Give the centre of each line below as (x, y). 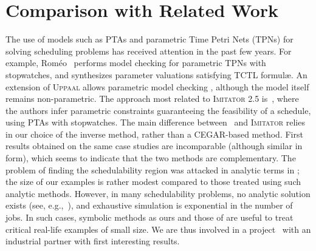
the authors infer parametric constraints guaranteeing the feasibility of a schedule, (158, 110)
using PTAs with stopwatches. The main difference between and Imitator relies (155, 122)
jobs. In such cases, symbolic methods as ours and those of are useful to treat (149, 217)
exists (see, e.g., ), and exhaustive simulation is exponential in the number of (149, 205)
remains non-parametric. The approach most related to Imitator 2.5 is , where (152, 99)
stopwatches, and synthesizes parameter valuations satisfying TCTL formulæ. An (156, 74)
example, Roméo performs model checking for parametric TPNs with (136, 63)
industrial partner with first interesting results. (93, 241)
